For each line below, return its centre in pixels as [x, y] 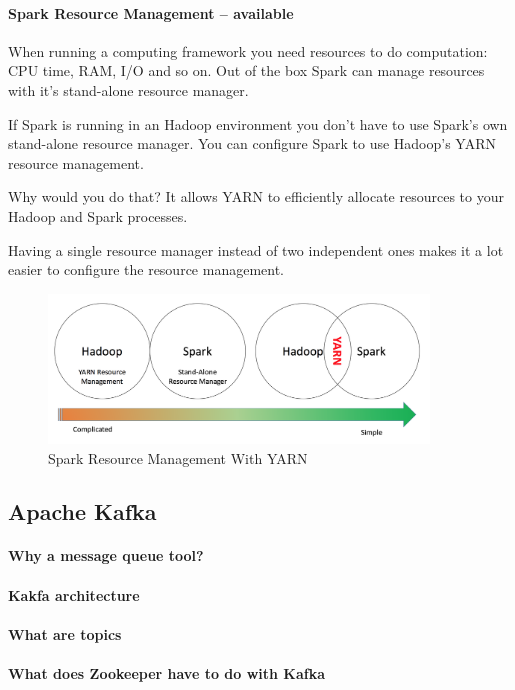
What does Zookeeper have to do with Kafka [167, 673]
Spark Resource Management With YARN [178, 457]
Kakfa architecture [74, 594]
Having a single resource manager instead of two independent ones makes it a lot [256, 249]
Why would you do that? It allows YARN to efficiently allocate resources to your [256, 196]
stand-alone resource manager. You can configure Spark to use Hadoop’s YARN [252, 143]
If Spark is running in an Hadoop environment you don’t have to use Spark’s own [258, 123]
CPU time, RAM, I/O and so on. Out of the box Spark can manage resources [246, 70]
